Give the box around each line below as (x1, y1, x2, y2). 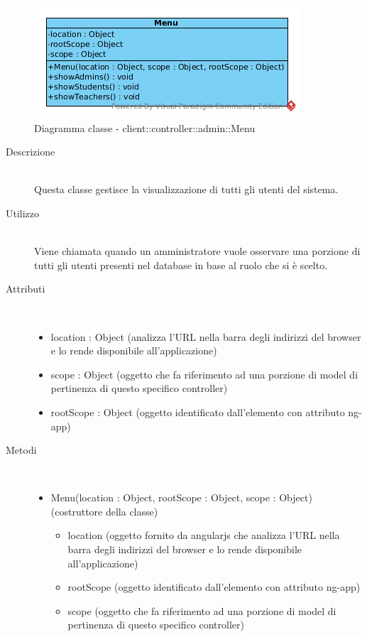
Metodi (6, 442, 37, 457)
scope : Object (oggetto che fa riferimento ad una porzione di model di (50, 366, 358, 381)
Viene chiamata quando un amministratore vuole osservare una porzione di (34, 244, 361, 258)
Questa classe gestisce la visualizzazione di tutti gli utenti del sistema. (34, 182, 339, 197)
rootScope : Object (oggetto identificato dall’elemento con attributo (50, 404, 345, 419)
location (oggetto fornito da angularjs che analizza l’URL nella (67, 528, 340, 543)
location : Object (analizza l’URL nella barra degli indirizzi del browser (50, 329, 361, 344)
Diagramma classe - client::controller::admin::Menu (34, 120, 256, 135)
